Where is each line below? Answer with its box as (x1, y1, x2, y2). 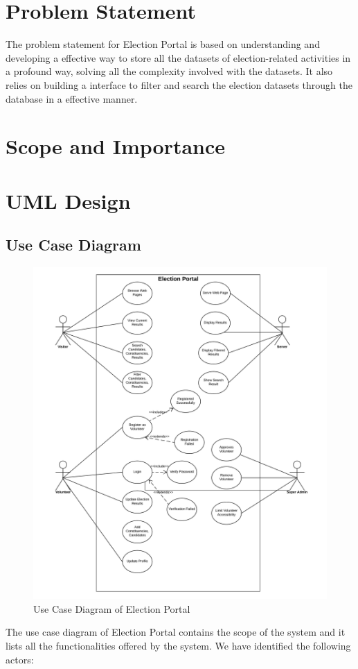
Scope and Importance (6, 132, 226, 160)
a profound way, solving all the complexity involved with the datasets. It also (6, 64, 333, 78)
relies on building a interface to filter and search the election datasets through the (6, 77, 353, 92)
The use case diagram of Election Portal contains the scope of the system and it (6, 625, 346, 639)
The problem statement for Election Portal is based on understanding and (6, 37, 320, 51)
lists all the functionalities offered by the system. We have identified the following (6, 638, 351, 652)
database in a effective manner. (6, 91, 138, 105)
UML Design (6, 186, 131, 214)
